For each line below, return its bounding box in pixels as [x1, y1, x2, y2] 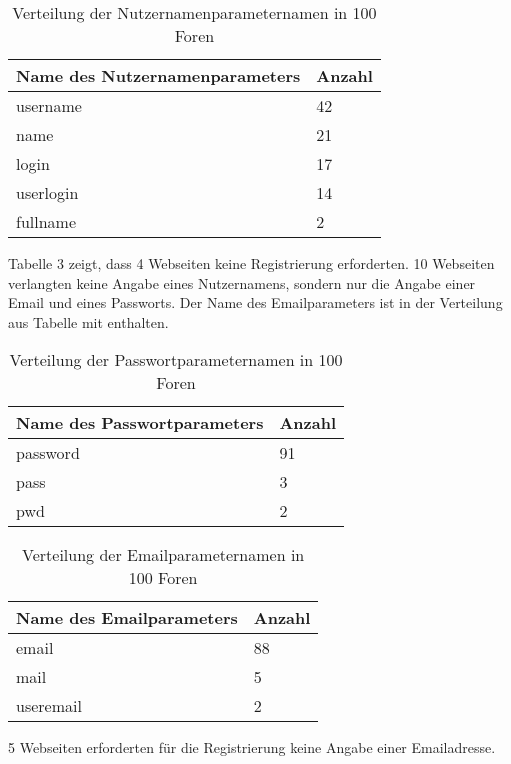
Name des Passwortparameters [16, 411, 264, 435]
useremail [16, 694, 82, 718]
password [16, 441, 80, 465]
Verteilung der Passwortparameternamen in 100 [9, 348, 343, 372]
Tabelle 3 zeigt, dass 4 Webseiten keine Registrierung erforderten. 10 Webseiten [8, 253, 495, 273]
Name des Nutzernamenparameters [16, 64, 301, 87]
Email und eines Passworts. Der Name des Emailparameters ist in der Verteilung [8, 292, 503, 313]
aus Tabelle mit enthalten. [8, 311, 169, 332]
